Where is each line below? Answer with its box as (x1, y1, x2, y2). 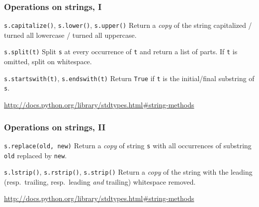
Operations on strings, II (4, 120, 106, 133)
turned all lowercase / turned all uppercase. (4, 29, 137, 40)
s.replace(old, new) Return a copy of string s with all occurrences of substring (4, 140, 252, 150)
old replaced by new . (4, 150, 67, 160)
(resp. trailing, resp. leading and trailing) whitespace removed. (4, 176, 196, 187)
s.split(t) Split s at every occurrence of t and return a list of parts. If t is (4, 46, 238, 57)
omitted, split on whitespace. (4, 56, 92, 67)
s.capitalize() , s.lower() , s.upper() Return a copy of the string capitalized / (4, 20, 252, 30)
